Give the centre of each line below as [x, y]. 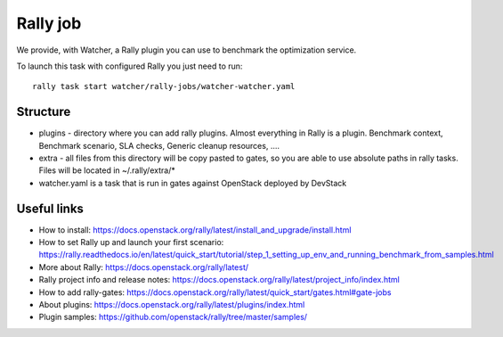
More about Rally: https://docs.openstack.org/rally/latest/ [144, 267]
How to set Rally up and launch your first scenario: [131, 242]
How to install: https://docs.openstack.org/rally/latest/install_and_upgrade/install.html [195, 230]
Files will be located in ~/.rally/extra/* [107, 170]
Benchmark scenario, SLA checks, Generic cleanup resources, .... [159, 145]
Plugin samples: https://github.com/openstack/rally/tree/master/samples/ [173, 317]
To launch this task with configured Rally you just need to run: [130, 66]
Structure [44, 112]
